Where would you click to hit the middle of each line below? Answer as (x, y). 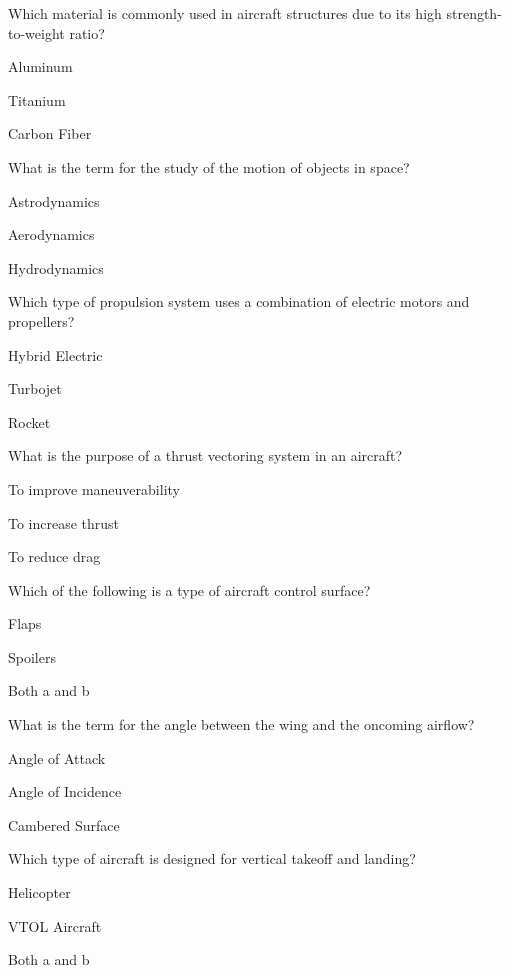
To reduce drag (54, 556)
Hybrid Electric (55, 354)
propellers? (41, 320)
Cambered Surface (64, 824)
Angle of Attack (57, 757)
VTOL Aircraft (55, 925)
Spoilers (32, 656)
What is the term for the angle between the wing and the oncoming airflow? (241, 724)
